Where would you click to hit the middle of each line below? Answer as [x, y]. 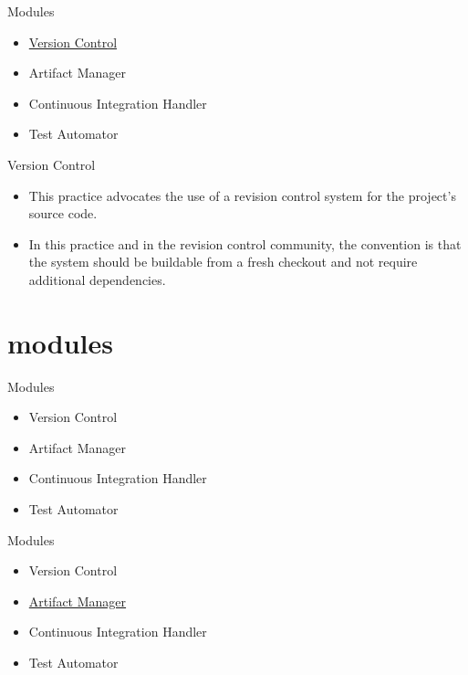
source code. [63, 213]
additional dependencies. [97, 279]
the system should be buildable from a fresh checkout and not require [223, 262]
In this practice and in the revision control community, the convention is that [245, 243]
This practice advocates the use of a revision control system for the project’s [242, 195]
